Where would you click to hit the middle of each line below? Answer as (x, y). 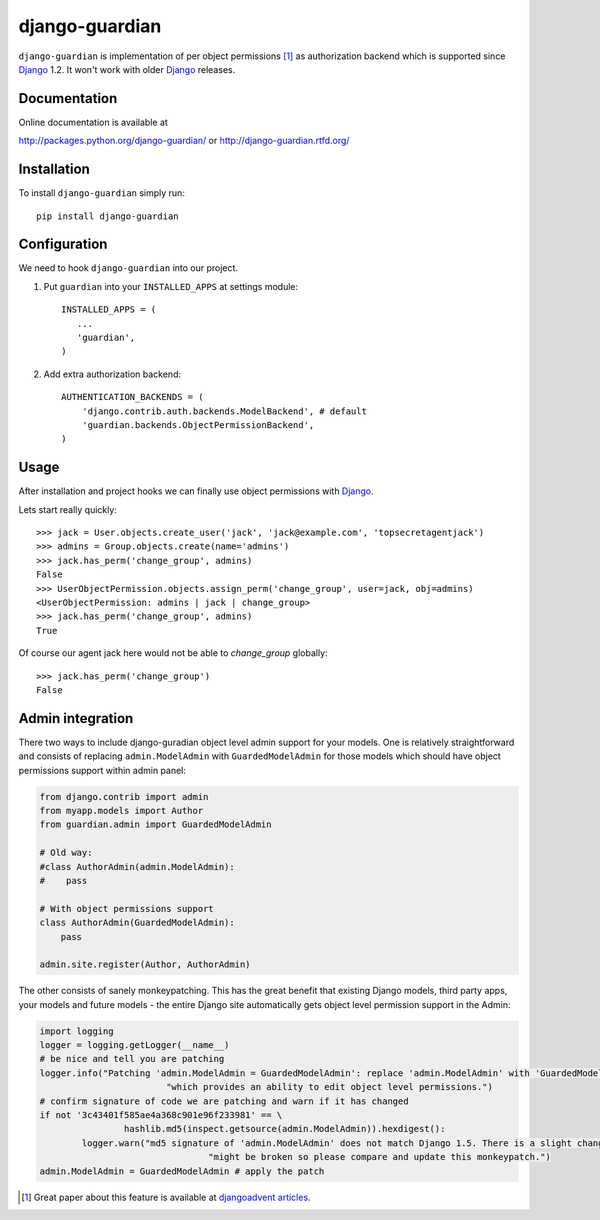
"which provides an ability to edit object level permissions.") (329, 1087)
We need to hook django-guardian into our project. (128, 268)
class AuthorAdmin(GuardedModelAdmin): (137, 923)
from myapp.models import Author (121, 810)
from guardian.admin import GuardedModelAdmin (155, 824)
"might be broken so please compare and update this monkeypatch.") (380, 1157)
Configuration (63, 244)
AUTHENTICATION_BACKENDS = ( (132, 397)
